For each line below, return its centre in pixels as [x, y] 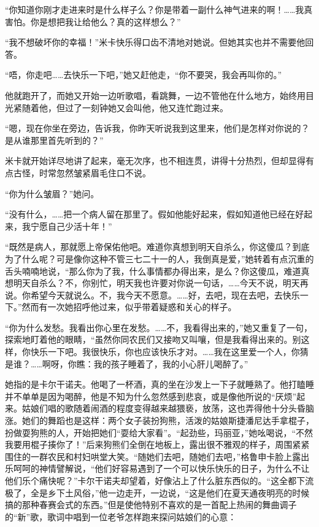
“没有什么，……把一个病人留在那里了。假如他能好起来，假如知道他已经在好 [155, 214]
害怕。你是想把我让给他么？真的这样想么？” [93, 21]
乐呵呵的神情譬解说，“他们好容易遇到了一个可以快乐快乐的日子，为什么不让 [157, 468]
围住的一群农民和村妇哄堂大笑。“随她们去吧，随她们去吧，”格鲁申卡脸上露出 [157, 456]
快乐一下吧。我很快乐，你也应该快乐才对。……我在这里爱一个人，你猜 [169, 352]
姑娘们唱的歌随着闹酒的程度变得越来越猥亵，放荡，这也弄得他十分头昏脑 [168, 408]
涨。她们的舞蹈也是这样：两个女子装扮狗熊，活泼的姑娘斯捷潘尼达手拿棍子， [159, 420]
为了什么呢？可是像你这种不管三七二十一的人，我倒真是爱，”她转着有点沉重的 [159, 258]
